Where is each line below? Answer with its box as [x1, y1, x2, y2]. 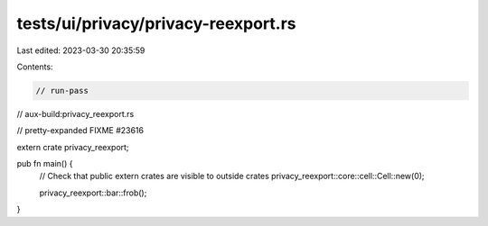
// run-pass [35, 86, 89, 95]
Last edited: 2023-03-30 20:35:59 [16, 45, 145, 56]
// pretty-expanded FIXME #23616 [16, 125, 145, 136]
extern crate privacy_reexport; [16, 141, 130, 152]
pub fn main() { [16, 158, 73, 169]
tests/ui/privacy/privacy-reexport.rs [16, 14, 297, 33]
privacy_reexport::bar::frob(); [39, 187, 147, 198]
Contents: [16, 61, 53, 72]
